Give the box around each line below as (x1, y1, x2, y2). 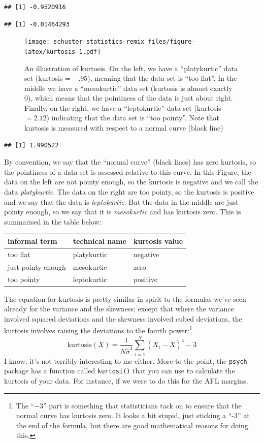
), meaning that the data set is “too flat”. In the (87, 73, 237, 83)
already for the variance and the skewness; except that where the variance (4, 303, 234, 314)
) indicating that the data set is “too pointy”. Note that (46, 112, 219, 123)
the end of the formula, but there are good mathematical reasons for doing (16, 420, 248, 430)
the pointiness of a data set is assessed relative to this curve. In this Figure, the (4, 166, 251, 177)
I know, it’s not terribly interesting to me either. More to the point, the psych (4, 355, 247, 366)
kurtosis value (133, 235, 183, 246)
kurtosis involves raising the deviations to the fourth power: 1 (4, 324, 192, 335)
